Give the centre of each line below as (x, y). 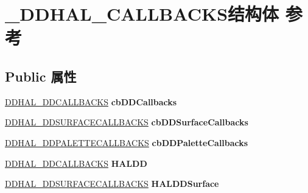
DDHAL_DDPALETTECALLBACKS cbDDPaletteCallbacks (127, 142)
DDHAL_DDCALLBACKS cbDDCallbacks (91, 101)
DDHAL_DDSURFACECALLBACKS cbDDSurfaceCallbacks (127, 122)
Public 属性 (41, 76)
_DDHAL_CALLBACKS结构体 (142, 14)
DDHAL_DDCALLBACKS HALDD (76, 163)
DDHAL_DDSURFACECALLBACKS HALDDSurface (112, 184)
